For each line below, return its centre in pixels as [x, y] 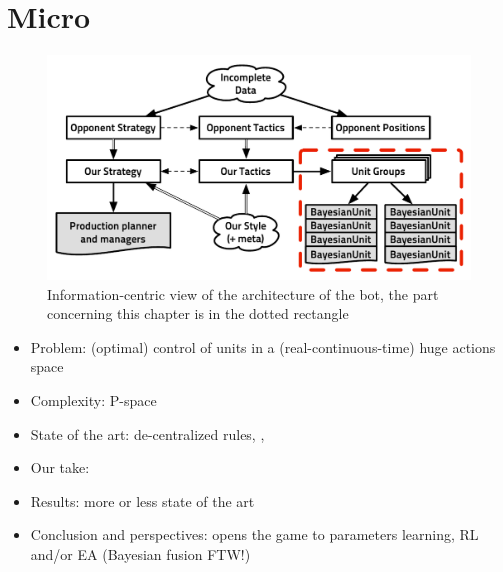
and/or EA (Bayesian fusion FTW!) [140, 553]
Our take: [60, 467]
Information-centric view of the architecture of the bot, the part [243, 293]
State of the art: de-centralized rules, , [147, 433]
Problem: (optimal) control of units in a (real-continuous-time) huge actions [263, 346]
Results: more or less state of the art [142, 500]
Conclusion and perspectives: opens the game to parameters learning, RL [254, 534]
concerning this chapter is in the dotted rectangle [198, 313]
